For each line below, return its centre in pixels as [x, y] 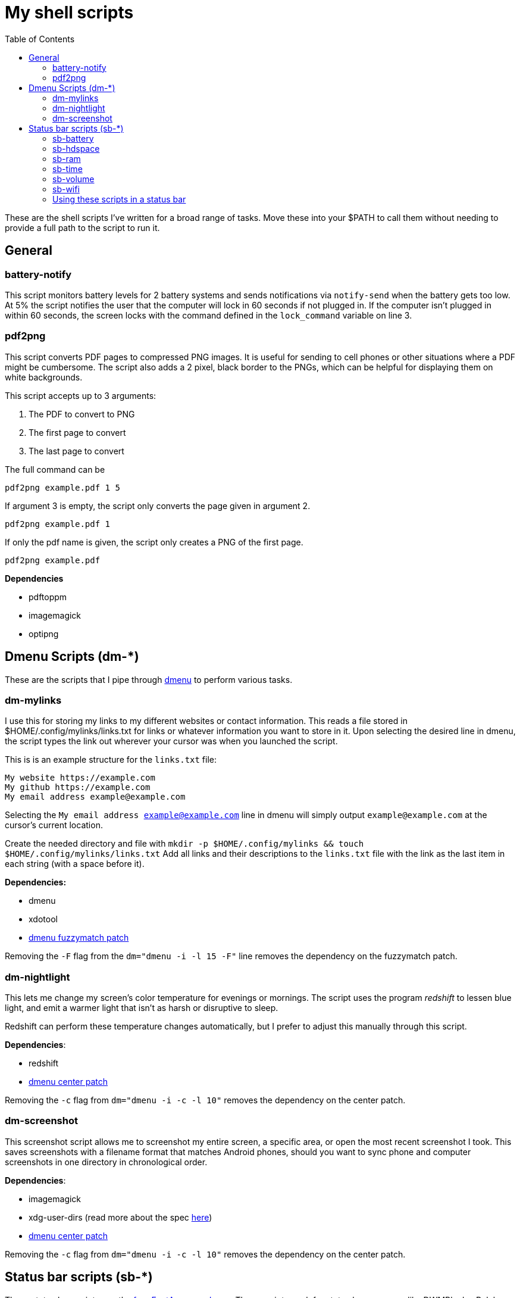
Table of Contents [40, 39]
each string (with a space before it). [75, 864]
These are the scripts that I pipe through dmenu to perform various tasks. [149, 679]
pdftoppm [48, 597]
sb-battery [73, 138]
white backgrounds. [44, 377]
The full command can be [55, 469]
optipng [44, 634]
